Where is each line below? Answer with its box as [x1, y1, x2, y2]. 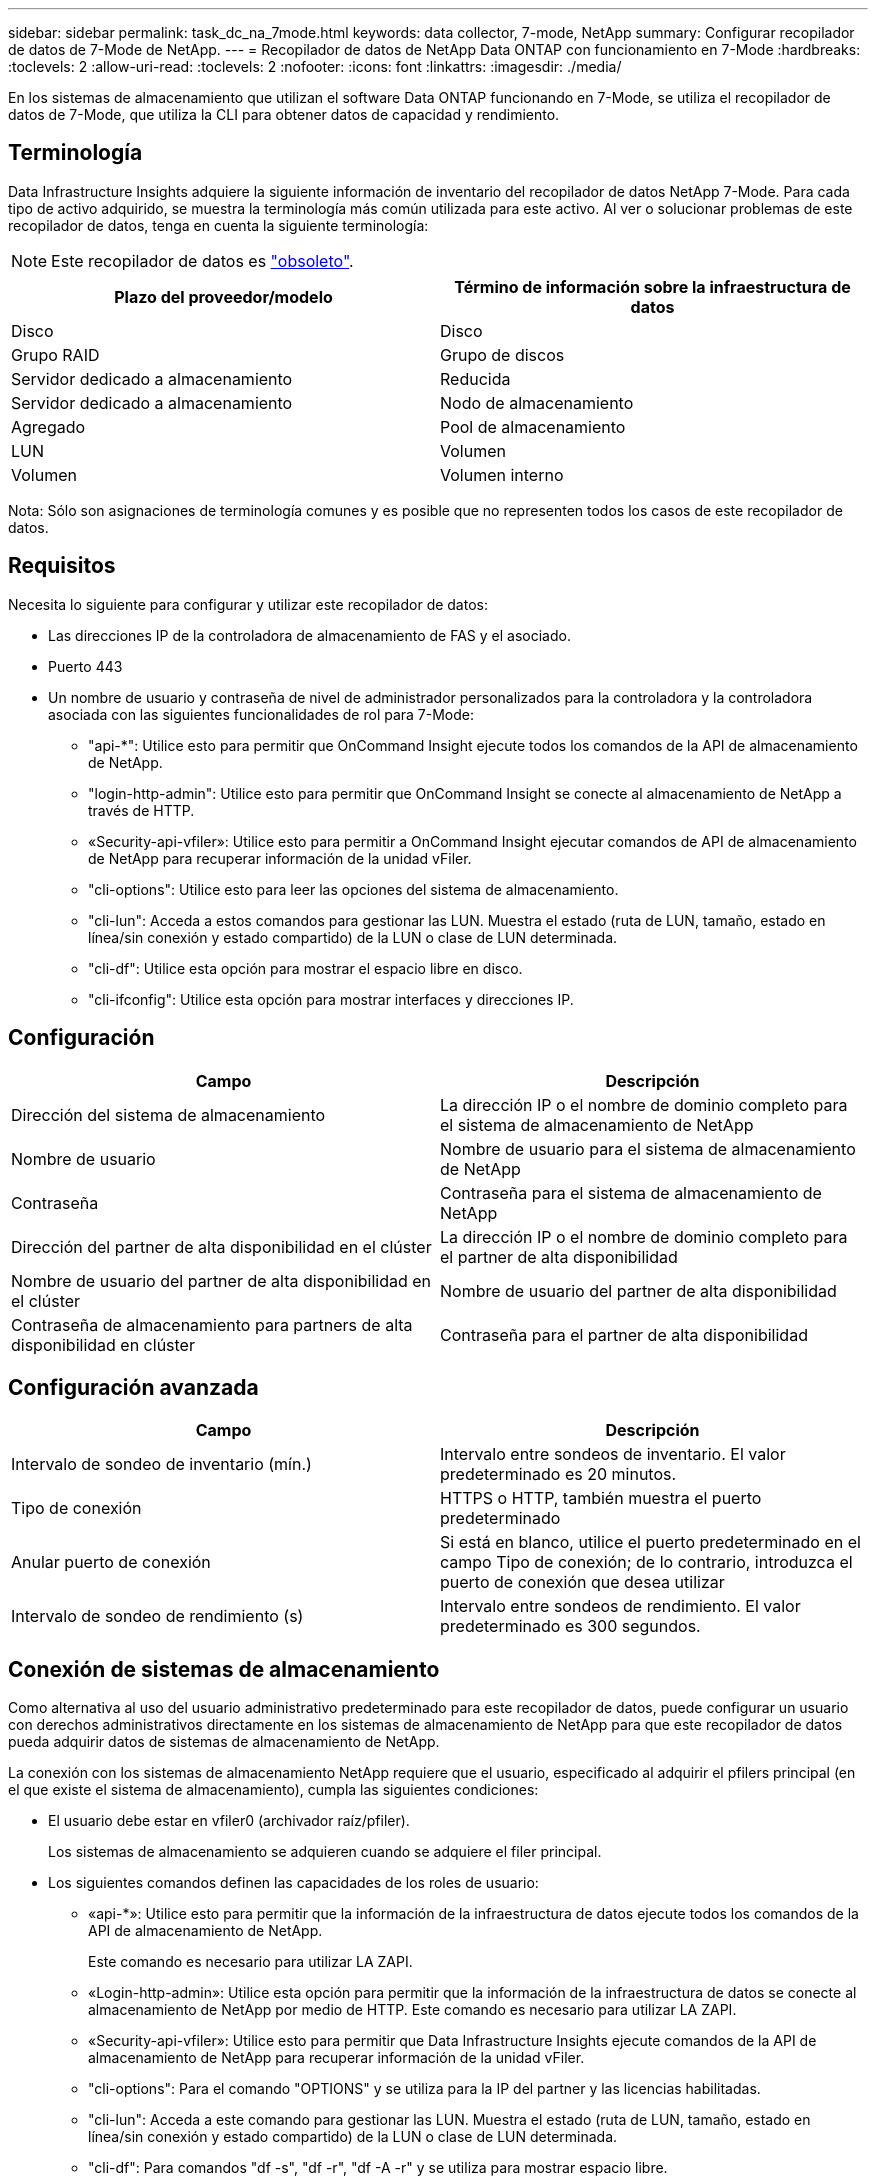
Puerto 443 [48, 657, 123, 675]
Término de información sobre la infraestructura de [454, 276, 851, 297]
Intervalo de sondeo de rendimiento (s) [11, 1606, 304, 1627]
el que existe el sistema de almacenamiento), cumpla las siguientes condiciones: [8, 1781, 539, 1799]
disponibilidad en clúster [11, 1334, 195, 1355]
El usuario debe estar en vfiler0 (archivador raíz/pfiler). [48, 1812, 410, 1830]
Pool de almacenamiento [440, 416, 626, 437]
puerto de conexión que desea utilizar [440, 1572, 725, 1593]
